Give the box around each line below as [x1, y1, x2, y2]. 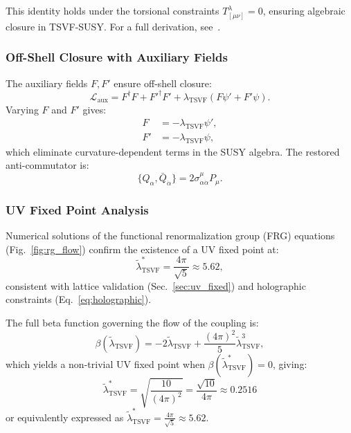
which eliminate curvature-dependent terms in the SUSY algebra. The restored [6, 144, 340, 158]
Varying [6, 102, 39, 116]
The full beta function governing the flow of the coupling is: [6, 315, 259, 330]
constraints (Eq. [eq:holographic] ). [6, 292, 152, 306]
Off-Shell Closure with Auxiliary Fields [6, 48, 228, 66]
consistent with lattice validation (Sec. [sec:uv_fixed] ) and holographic [6, 278, 306, 293]
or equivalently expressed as [6, 409, 124, 424]
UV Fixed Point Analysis [6, 201, 149, 218]
